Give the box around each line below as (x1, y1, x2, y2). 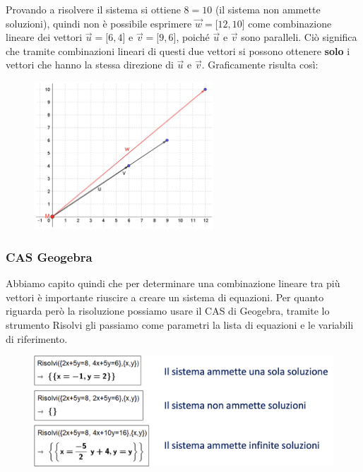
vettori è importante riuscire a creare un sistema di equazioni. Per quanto (6, 289, 324, 304)
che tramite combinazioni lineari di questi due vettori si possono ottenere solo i (6, 43, 350, 58)
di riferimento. (6, 331, 68, 346)
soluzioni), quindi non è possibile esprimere (6, 16, 192, 30)
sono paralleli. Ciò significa (241, 30, 357, 44)
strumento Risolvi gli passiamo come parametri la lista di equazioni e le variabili (6, 317, 354, 332)
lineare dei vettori (6, 30, 83, 44)
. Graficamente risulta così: (201, 57, 319, 72)
